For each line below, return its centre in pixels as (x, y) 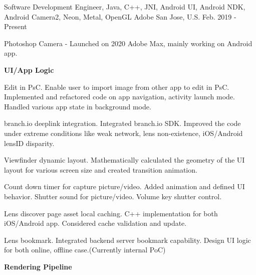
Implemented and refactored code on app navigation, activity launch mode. (119, 97)
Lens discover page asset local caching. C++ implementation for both (111, 213)
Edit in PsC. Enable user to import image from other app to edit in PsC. (117, 87)
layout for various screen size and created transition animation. (101, 169)
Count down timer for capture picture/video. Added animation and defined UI (124, 186)
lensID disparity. (29, 143)
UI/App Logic (29, 70)
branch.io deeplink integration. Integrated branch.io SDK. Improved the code (122, 123)
